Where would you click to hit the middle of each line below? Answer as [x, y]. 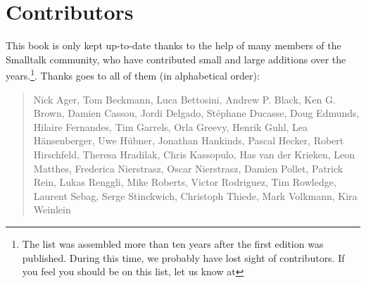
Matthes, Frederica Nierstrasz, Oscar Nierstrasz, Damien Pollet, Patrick [188, 168]
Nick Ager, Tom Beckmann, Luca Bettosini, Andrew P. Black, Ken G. [184, 99]
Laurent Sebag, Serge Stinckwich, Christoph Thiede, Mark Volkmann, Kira [195, 195]
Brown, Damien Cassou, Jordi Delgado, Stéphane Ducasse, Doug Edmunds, [196, 113]
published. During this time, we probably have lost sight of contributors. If [183, 257]
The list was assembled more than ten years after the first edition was [173, 243]
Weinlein [52, 209]
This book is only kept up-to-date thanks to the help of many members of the [173, 45]
